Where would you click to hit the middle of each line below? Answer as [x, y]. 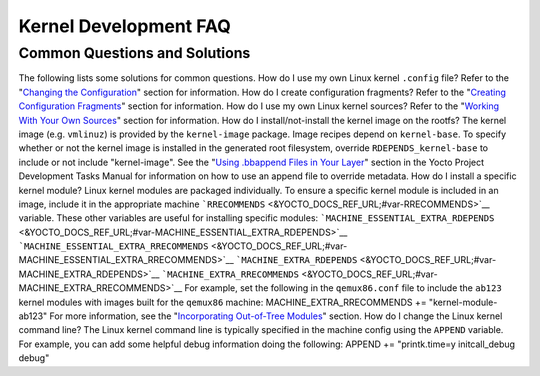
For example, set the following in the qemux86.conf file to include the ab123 [343, 288]
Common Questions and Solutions [134, 53]
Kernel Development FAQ [125, 26]
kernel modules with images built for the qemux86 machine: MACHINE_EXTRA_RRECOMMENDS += [222, 302]
